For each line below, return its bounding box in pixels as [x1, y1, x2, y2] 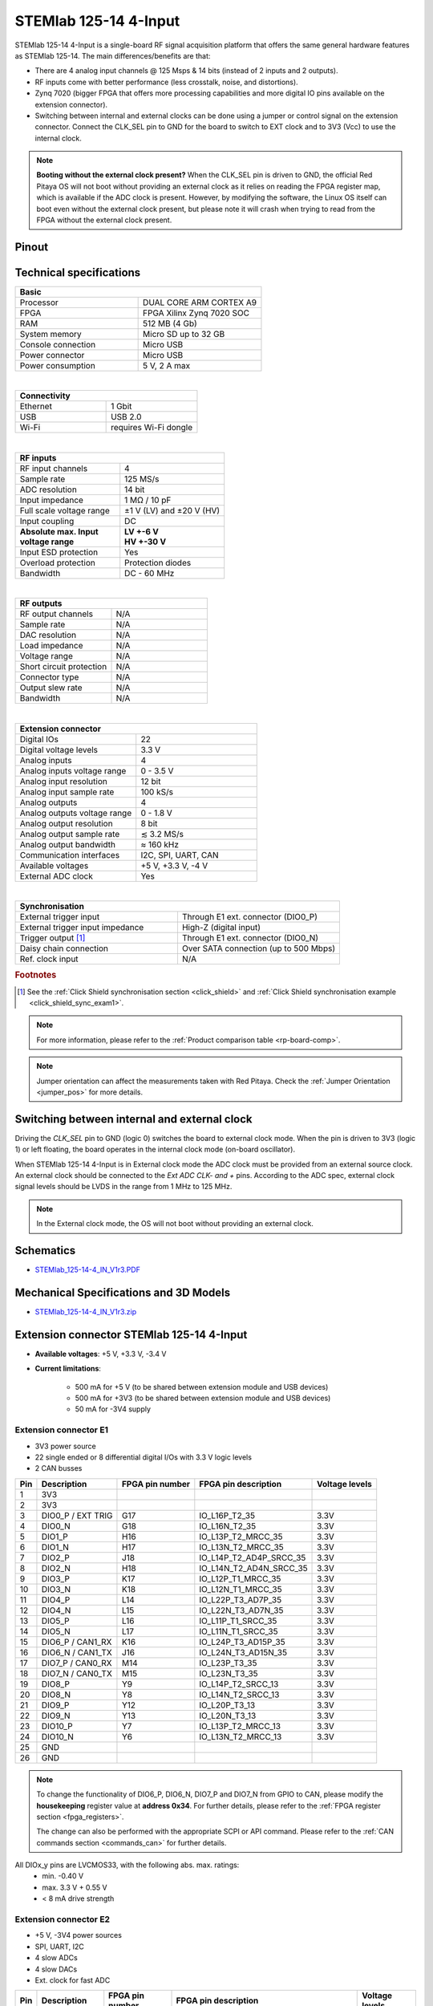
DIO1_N [41, 1541, 70, 1553]
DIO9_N [41, 1710, 71, 1721]
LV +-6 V [124, 526, 160, 537]
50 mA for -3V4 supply [75, 1404, 152, 1414]
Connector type [19, 672, 79, 683]
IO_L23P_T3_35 [199, 1657, 257, 1668]
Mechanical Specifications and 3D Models [14, 1285, 231, 1299]
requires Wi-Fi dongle [111, 422, 193, 433]
